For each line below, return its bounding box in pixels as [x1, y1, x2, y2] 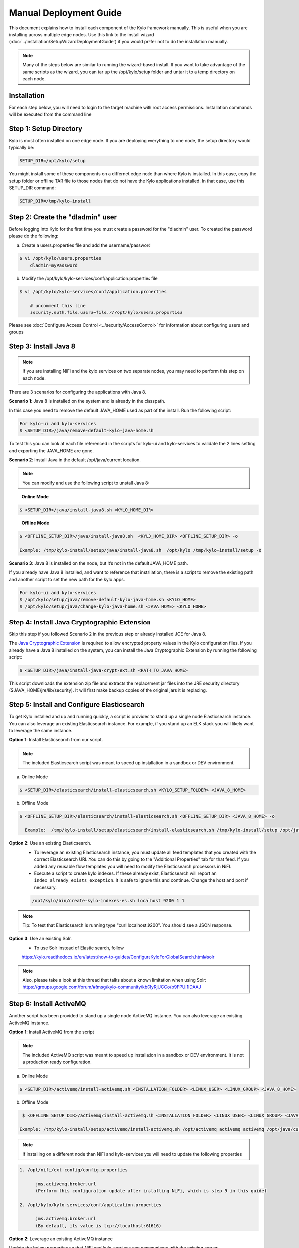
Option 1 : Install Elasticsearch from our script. [9, 737, 103, 743]
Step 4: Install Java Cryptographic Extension [9, 618, 151, 626]
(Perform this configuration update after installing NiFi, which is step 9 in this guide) [35, 1188, 267, 1193]
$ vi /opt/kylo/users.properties [19, 255, 102, 261]
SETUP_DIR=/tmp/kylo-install [19, 198, 91, 204]
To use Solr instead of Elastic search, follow [34, 945, 124, 951]
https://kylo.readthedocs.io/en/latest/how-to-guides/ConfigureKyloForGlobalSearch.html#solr [21, 954, 215, 960]
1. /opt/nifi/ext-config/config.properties [19, 1167, 128, 1173]
